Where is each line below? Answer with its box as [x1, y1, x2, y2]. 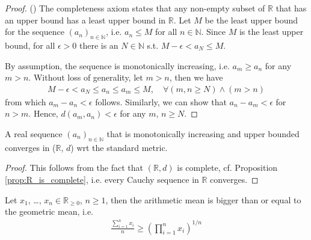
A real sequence [5, 127, 63, 140]
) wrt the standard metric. [70, 141, 168, 153]
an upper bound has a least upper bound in [5, 13, 166, 26]
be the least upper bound [205, 13, 298, 26]
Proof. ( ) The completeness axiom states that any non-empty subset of [5, 2, 265, 14]
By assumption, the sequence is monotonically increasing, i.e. [5, 59, 230, 72]
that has [276, 2, 307, 14]
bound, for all [5, 38, 55, 51]
